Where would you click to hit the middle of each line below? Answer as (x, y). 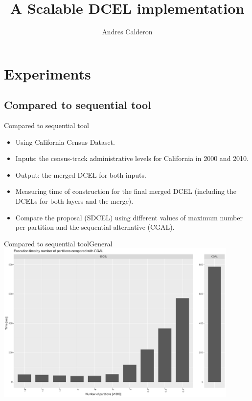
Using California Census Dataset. (65, 142)
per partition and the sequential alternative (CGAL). (95, 227)
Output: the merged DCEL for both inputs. (81, 174)
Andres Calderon (127, 32)
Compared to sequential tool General (58, 243)
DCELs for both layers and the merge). (74, 201)
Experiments (47, 73)
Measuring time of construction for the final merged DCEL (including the (126, 191)
